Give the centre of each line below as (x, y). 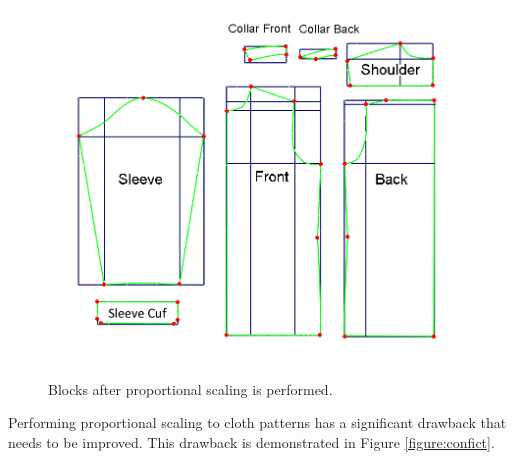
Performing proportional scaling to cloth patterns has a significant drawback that (257, 422)
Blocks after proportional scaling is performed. (190, 388)
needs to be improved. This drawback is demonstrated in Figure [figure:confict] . (251, 442)
